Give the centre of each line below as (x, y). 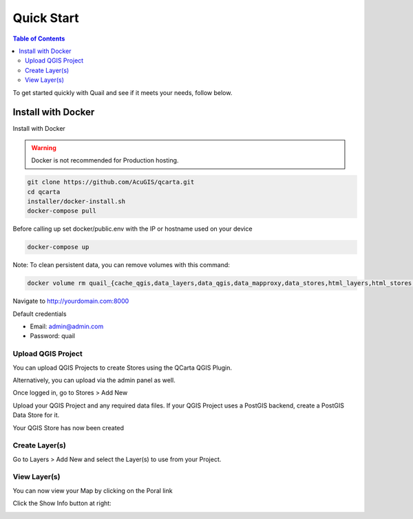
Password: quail (53, 336)
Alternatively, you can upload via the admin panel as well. (94, 380)
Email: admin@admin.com (67, 326)
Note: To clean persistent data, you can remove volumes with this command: (121, 265)
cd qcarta (44, 192)
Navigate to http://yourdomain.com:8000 (71, 301)
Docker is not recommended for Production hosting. (105, 160)
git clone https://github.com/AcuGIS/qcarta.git (111, 182)
